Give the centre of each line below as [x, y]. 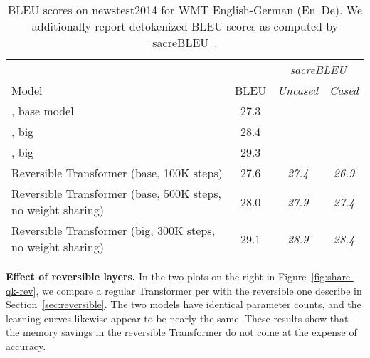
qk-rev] [21, 290]
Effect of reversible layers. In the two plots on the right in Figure [156, 276]
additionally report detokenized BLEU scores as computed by [185, 26]
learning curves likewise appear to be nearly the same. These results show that [177, 318]
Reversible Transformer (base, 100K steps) [117, 173]
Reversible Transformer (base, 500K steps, [117, 193]
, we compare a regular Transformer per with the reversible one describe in [199, 290]
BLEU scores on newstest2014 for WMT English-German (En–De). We [185, 10]
